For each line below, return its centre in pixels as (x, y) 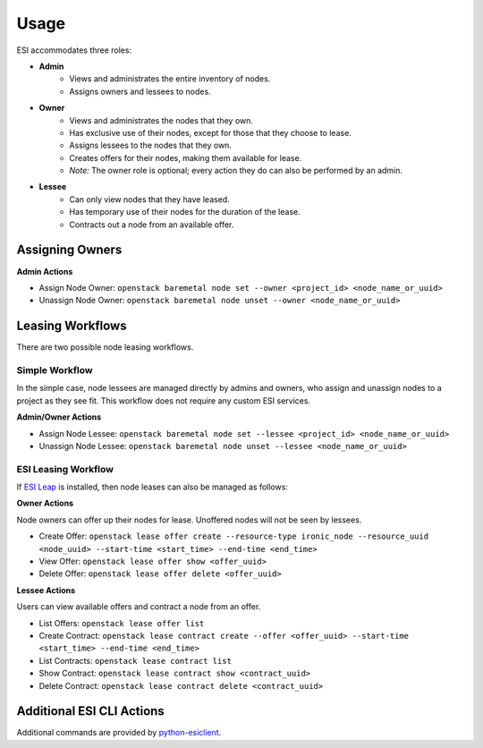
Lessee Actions (46, 590)
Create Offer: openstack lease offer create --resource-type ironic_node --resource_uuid (234, 536)
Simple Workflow (55, 370)
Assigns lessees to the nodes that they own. (151, 145)
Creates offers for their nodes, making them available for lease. (186, 157)
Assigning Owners (69, 250)
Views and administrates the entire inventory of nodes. (170, 79)
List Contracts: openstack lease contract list (136, 660)
